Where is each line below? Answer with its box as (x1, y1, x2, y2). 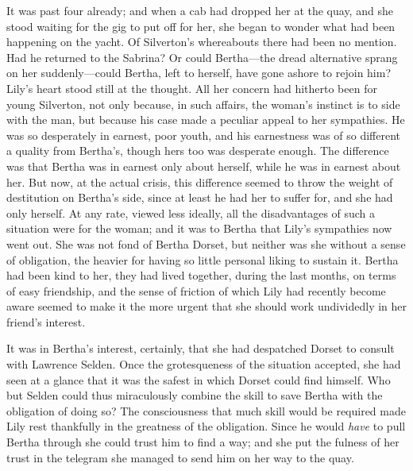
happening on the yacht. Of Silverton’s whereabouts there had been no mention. (6, 33, 397, 50)
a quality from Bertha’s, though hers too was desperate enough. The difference (6, 142, 389, 159)
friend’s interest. (6, 313, 86, 330)
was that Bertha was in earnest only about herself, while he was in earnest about (6, 157, 401, 174)
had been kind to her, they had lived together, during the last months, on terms (6, 267, 396, 284)
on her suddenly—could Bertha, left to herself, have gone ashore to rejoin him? (6, 64, 392, 81)
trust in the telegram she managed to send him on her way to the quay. (6, 449, 354, 465)
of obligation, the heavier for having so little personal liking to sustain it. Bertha (6, 251, 399, 268)
